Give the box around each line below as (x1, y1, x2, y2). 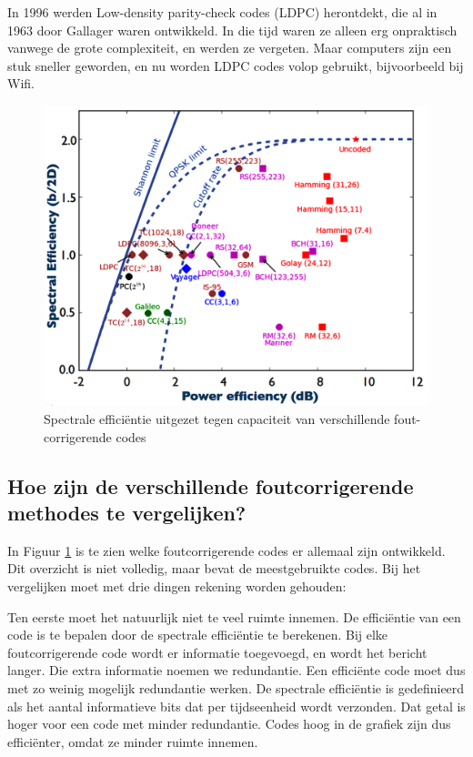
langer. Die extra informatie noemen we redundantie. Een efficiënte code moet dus (7, 661, 466, 680)
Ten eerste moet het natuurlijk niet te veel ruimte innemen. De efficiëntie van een (7, 607, 461, 626)
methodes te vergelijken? (7, 498, 247, 526)
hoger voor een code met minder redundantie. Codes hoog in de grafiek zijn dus (7, 714, 451, 733)
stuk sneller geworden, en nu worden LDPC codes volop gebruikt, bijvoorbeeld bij (7, 56, 464, 75)
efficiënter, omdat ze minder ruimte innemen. (7, 732, 258, 751)
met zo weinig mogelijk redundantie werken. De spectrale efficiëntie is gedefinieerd (7, 678, 465, 697)
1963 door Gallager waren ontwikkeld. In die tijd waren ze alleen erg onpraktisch (7, 20, 458, 39)
